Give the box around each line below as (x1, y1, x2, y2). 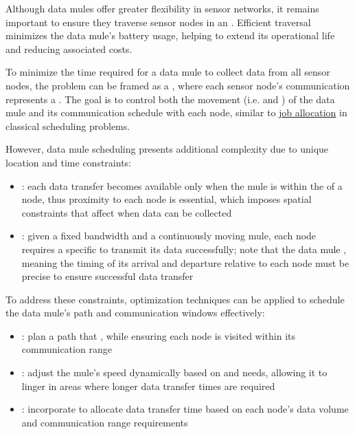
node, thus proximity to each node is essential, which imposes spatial (21, 192, 312, 206)
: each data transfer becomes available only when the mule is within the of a (21, 178, 343, 193)
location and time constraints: (5, 155, 131, 169)
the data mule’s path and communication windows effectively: (5, 305, 265, 320)
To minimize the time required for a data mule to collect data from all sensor (5, 65, 330, 79)
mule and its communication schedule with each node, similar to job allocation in (5, 105, 347, 120)
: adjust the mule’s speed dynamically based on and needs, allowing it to (21, 365, 328, 380)
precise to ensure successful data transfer (21, 269, 194, 283)
